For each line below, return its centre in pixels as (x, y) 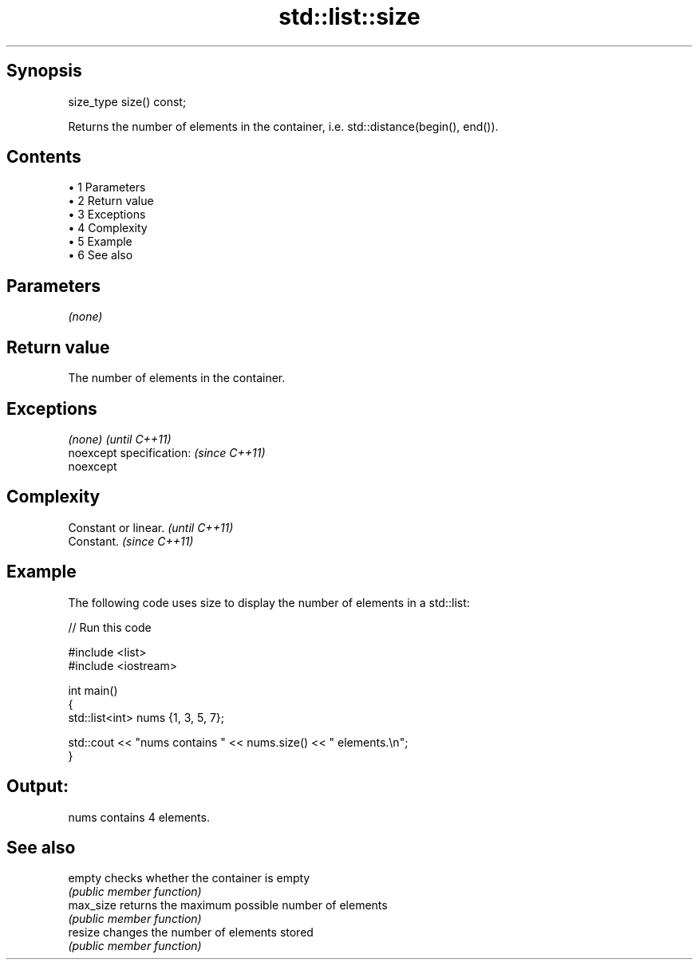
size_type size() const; (127, 101)
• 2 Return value (111, 201)
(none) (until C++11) (120, 439)
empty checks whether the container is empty (189, 878)
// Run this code (110, 627)
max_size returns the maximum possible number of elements (228, 905)
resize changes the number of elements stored (191, 932)
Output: (38, 787)
